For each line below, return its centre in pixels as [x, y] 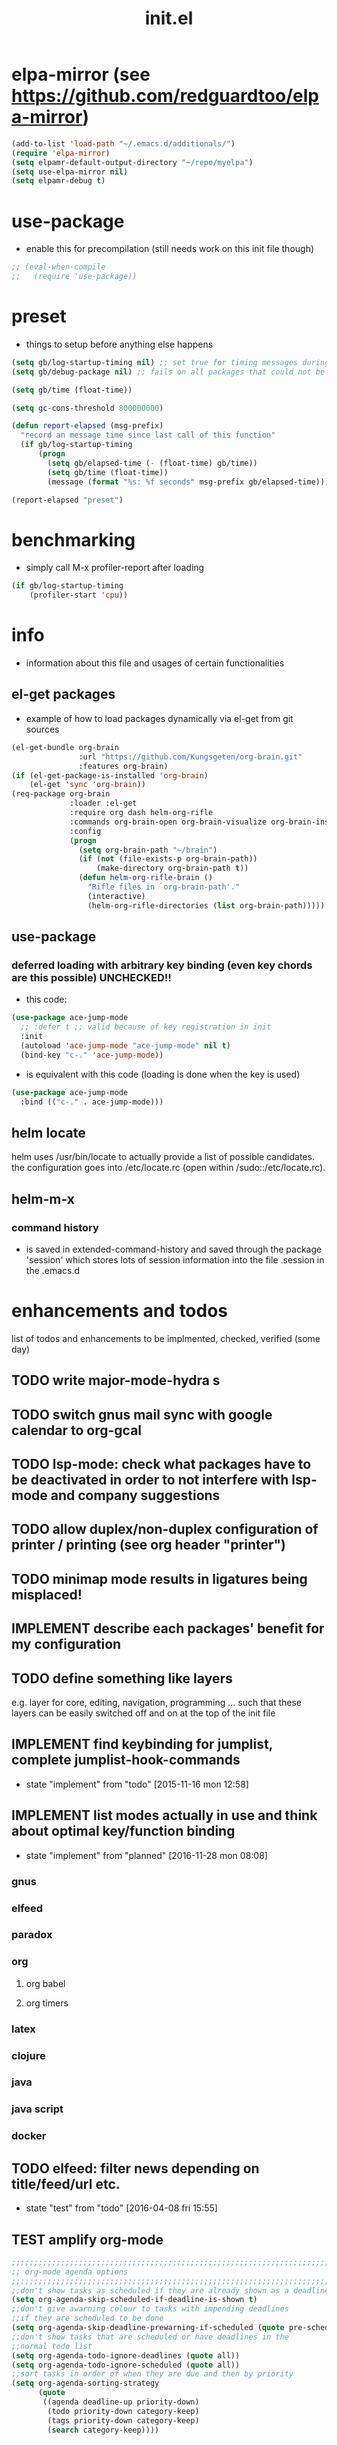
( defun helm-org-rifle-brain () [146, 878]
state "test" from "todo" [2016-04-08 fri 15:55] [121, 2208]
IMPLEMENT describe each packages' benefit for [168, 1628]
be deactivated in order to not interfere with [150, 1480]
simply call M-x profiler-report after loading [115, 568]
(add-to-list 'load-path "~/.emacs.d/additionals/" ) [123, 143]
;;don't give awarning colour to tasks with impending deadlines [150, 2309]
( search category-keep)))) [103, 2430]
